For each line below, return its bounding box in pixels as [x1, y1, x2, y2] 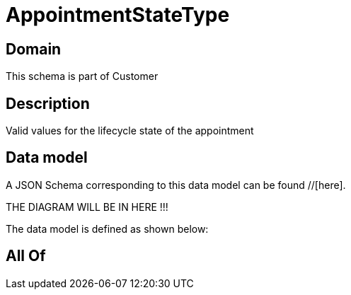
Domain [6, 40, 62, 58]
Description [6, 94, 90, 112]
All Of [6, 247, 46, 265]
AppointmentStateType [6, 3, 230, 27]
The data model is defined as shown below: [6, 222, 209, 235]
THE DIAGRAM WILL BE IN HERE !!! [6, 200, 168, 213]
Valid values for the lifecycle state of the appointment [6, 125, 254, 137]
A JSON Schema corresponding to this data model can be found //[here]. [6, 178, 346, 191]
